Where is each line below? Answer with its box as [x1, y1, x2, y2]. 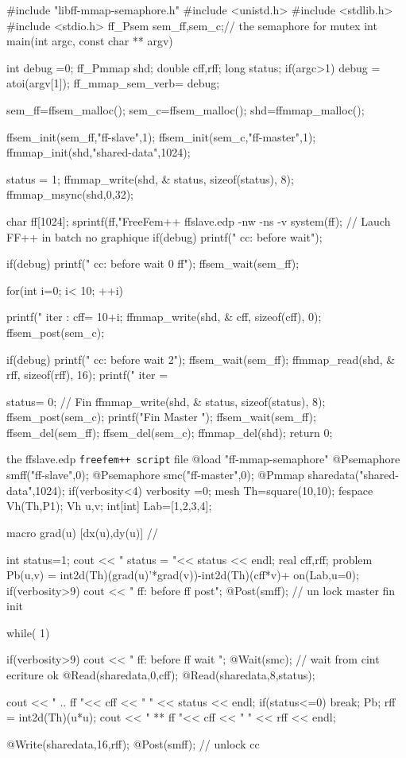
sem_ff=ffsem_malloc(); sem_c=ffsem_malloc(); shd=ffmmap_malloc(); [6, 101, 365, 118]
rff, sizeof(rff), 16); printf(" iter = [6, 366, 168, 383]
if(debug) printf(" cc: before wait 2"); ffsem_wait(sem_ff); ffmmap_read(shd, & [6, 350, 396, 367]
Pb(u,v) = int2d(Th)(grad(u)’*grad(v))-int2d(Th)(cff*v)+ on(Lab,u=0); [6, 567, 359, 583]
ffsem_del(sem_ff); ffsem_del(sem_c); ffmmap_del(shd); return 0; [6, 423, 333, 440]
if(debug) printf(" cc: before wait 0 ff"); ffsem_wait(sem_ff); [6, 255, 300, 272]
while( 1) [6, 624, 50, 640]
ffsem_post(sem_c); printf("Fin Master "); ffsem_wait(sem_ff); [6, 408, 316, 425]
